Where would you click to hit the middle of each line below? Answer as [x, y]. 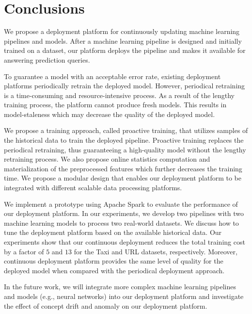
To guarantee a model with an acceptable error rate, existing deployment [112, 76]
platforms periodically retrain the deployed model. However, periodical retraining [125, 86]
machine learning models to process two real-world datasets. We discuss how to [121, 223]
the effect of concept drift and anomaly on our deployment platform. [106, 306]
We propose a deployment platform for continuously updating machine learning [122, 31]
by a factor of [24, 251]
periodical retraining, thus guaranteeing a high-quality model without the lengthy [125, 149]
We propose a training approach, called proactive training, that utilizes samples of [126, 130]
